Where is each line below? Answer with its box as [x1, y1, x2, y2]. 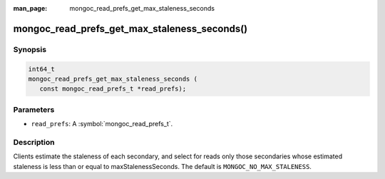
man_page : [13, 4, 48, 12]
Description [13, 137, 55, 147]
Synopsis [13, 44, 46, 54]
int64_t [28, 65, 55, 73]
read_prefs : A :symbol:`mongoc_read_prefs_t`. [31, 120, 173, 128]
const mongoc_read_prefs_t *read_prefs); [39, 85, 187, 93]
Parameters [13, 104, 55, 114]
